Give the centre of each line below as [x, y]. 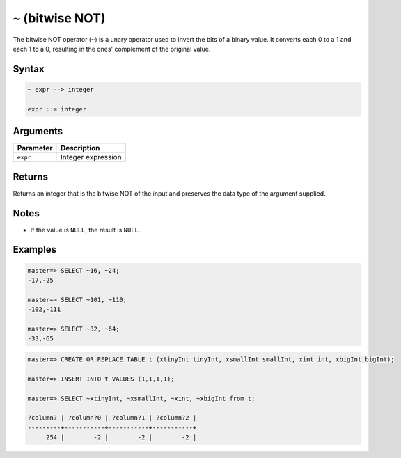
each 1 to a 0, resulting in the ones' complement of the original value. [112, 49]
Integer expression [91, 157]
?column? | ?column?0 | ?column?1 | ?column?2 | [112, 418]
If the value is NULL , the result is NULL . [85, 230]
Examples [35, 250]
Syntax [29, 69]
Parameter [35, 148]
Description [80, 148]
